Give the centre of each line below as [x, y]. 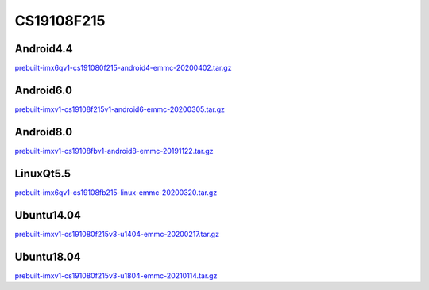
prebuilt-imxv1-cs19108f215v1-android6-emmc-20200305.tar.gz [120, 109]
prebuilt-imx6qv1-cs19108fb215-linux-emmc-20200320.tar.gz [116, 192]
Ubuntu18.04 [48, 256]
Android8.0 [44, 132]
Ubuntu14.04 [48, 215]
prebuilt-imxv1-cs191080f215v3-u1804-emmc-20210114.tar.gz [116, 275]
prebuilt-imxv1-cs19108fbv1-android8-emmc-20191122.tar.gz [114, 151]
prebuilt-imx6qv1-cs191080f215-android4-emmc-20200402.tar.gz [123, 68]
